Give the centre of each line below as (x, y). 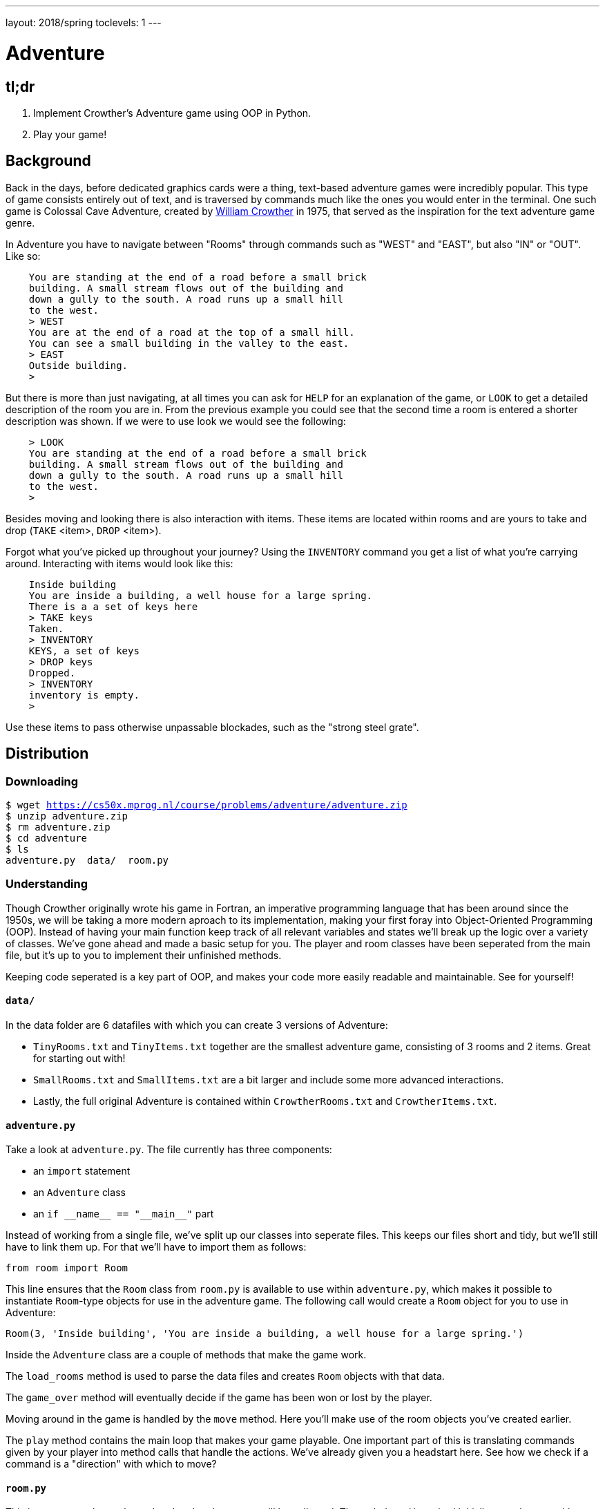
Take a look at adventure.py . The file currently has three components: (169, 1150)
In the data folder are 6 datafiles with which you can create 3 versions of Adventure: (197, 1025)
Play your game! (70, 134)
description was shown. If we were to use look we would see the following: (176, 421)
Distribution (47, 754)
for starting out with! (79, 1058)
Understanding (47, 884)
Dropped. (52, 673)
